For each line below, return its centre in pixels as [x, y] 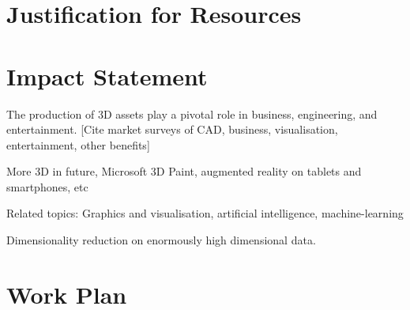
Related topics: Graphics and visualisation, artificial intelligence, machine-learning [205, 213]
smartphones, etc [47, 186]
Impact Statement [107, 76]
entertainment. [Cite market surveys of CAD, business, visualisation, [172, 129]
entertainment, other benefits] [78, 144]
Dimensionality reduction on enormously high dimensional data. [161, 240]
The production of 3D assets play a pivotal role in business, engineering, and [192, 113]
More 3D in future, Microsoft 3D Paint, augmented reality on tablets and [184, 171]
